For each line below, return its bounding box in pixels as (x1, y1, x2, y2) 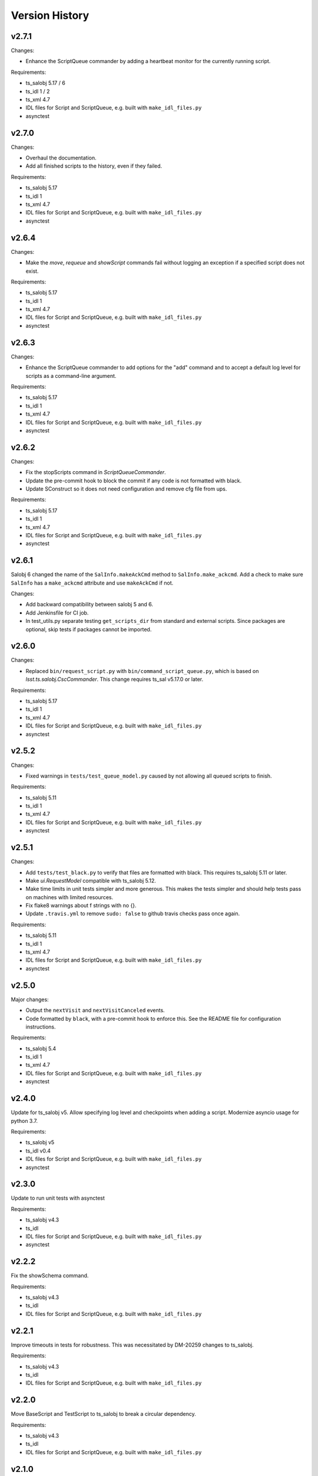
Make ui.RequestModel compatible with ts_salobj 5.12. (25, 877, 156, 884)
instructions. (25, 1023, 56, 1030)
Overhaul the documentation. (25, 154, 97, 162)
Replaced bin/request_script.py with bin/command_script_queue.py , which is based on (25, 667, 259, 674)
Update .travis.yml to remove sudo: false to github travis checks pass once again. (25, 910, 240, 917)
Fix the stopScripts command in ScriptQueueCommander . (25, 469, 166, 476)
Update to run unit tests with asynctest (11, 1194, 105, 1201)
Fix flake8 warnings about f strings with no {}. (25, 902, 137, 909)
